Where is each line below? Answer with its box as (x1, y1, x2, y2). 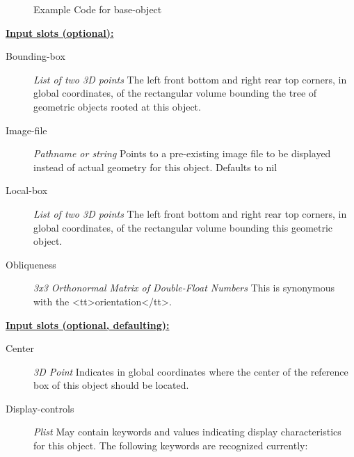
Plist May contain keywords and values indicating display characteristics (33, 424, 341, 439)
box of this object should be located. (33, 378, 189, 392)
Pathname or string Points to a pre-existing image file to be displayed (33, 146, 331, 161)
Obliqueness (6, 257, 56, 271)
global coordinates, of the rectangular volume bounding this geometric (33, 220, 333, 234)
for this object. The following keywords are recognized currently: (33, 438, 308, 453)
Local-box (6, 183, 48, 198)
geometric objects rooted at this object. (33, 99, 201, 113)
